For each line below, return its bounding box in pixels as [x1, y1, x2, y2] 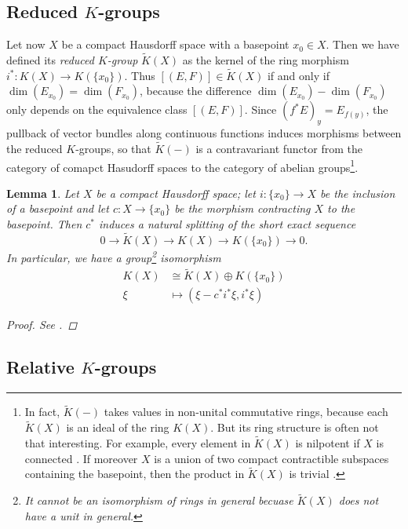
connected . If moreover [24, 450, 138, 466]
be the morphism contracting [174, 200, 311, 217]
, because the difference [140, 82, 252, 99]
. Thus [124, 67, 155, 83]
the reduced [6, 140, 63, 157]
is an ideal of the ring [66, 419, 169, 436]
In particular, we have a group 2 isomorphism [6, 246, 221, 265]
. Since [244, 101, 277, 118]
